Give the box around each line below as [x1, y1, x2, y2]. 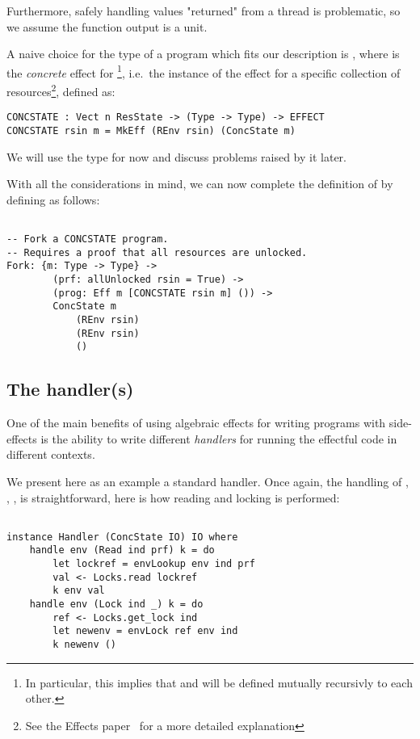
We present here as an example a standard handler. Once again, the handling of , [6, 472, 409, 489]
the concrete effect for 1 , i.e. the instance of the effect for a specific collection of [6, 61, 401, 81]
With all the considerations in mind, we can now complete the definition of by [6, 175, 393, 192]
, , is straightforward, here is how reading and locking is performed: [6, 489, 340, 506]
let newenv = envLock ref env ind [52, 625, 238, 637]
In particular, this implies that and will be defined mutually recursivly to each [25, 674, 413, 691]
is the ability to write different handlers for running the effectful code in [40, 430, 397, 447]
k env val [52, 585, 105, 597]
